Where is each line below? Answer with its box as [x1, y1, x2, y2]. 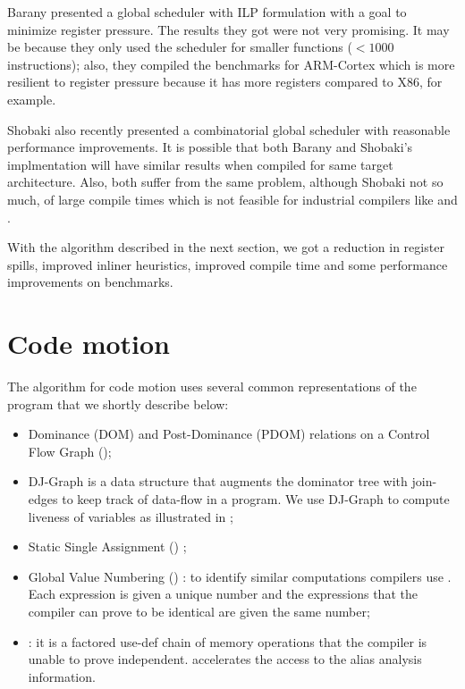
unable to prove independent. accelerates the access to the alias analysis [28, 650, 422, 668]
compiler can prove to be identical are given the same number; [28, 601, 370, 620]
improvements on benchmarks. [7, 273, 173, 291]
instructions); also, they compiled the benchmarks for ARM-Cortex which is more [7, 55, 455, 73]
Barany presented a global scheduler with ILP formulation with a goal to [7, 3, 407, 21]
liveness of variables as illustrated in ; [28, 507, 233, 525]
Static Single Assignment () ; [28, 537, 187, 556]
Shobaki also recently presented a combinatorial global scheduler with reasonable [7, 120, 451, 139]
